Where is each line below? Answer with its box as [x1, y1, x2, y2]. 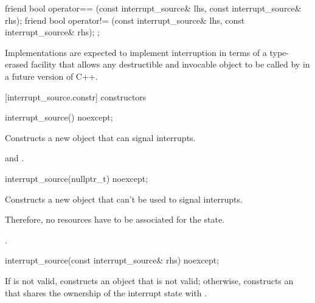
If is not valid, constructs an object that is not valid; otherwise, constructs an [5, 274, 294, 287]
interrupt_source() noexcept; [5, 111, 113, 124]
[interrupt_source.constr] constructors [5, 90, 147, 103]
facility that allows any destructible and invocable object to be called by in [30, 58, 310, 71]
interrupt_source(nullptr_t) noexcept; [5, 172, 148, 184]
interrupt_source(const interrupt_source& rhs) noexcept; [5, 254, 220, 266]
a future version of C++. [5, 69, 98, 82]
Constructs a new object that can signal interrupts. [5, 131, 196, 144]
